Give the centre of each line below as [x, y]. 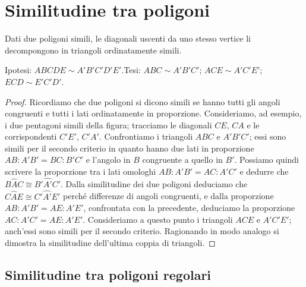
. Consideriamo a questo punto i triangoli [158, 219]
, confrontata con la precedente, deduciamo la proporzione [189, 208]
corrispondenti [31, 136]
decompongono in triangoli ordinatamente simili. [93, 50]
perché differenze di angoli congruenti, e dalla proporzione [168, 196]
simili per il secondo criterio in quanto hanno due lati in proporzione [130, 148]
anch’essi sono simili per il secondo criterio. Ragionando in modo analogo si [142, 231]
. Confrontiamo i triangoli [146, 136]
